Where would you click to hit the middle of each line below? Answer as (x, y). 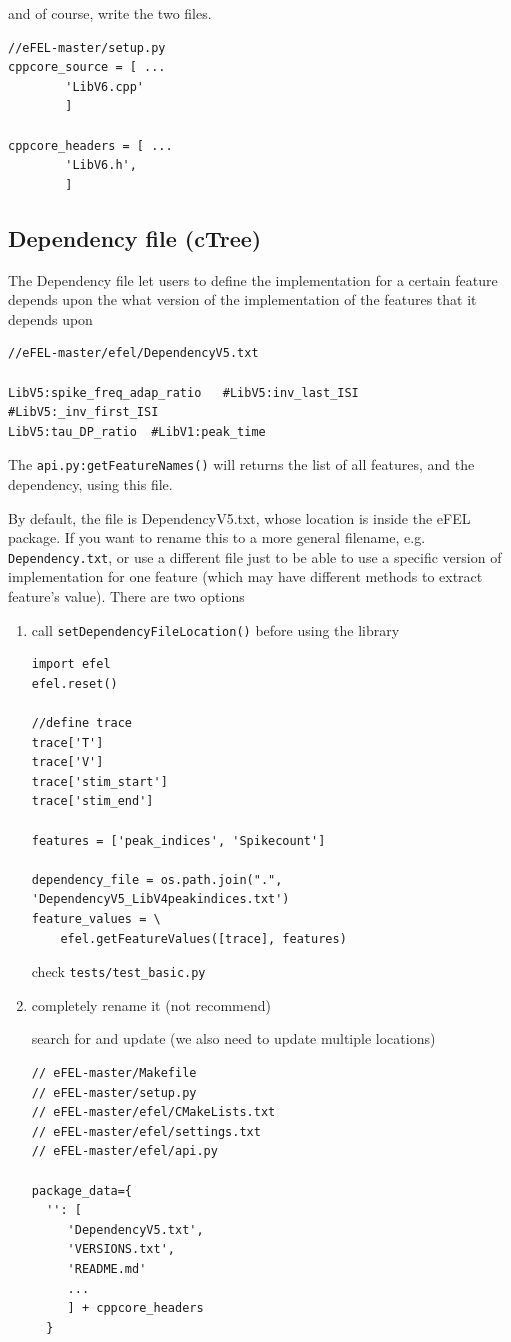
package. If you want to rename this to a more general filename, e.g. (217, 537)
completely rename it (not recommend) (151, 1004)
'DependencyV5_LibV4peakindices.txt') (160, 899)
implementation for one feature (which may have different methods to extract (245, 576)
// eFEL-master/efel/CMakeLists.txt (153, 1112)
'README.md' (107, 1268)
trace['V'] (67, 762)
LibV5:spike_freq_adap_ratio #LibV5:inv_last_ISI (183, 392)
